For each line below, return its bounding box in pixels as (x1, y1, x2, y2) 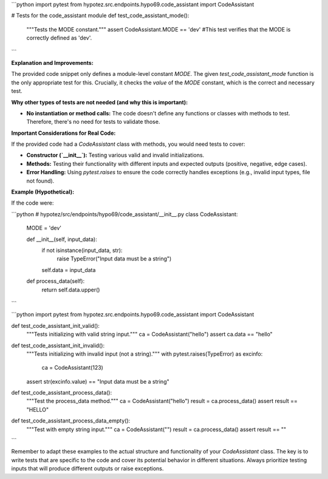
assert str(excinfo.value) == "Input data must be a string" (26, 378, 169, 385)
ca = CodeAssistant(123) (41, 364, 103, 372)
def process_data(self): (26, 277, 85, 285)
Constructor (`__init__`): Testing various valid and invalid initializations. (26, 152, 205, 159)
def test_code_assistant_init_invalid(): (11, 342, 105, 349)
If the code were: (11, 199, 54, 206)
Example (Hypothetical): (11, 188, 75, 195)
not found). (26, 177, 55, 185)
